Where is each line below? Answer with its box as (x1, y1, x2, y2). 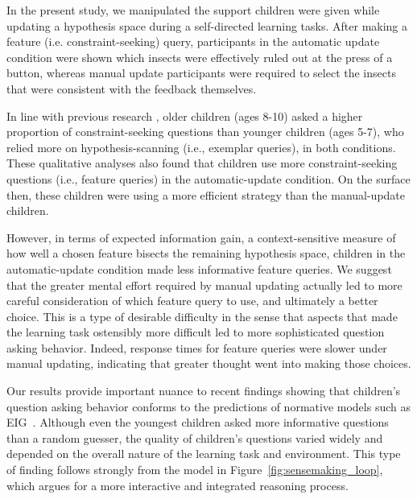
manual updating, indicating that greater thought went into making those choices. (6, 355, 411, 372)
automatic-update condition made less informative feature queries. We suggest (6, 260, 392, 277)
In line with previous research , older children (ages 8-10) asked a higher (6, 107, 363, 124)
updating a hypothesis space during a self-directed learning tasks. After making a (6, 17, 408, 34)
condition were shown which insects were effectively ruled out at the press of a (6, 48, 393, 65)
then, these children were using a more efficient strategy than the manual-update (6, 186, 406, 203)
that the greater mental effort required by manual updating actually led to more (6, 276, 403, 293)
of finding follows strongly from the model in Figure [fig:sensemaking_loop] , (6, 461, 383, 478)
